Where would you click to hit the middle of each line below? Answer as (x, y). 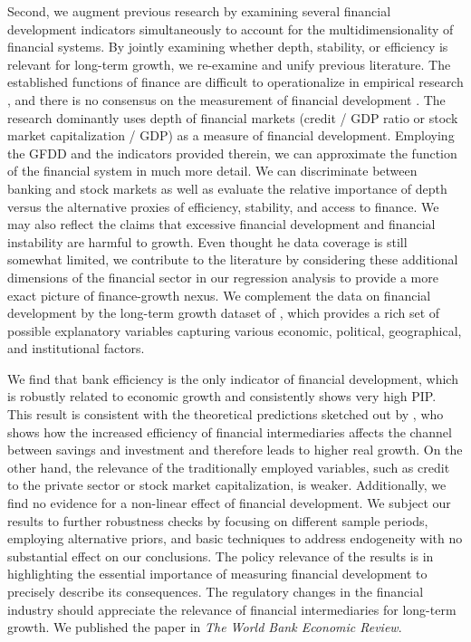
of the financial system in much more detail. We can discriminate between (212, 171)
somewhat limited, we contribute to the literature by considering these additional (233, 259)
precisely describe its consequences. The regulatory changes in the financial (216, 591)
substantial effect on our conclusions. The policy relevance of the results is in (221, 556)
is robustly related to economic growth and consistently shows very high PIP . (222, 396)
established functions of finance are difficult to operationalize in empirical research (235, 82)
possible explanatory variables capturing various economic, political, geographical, (235, 330)
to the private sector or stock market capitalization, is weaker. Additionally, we (227, 485)
